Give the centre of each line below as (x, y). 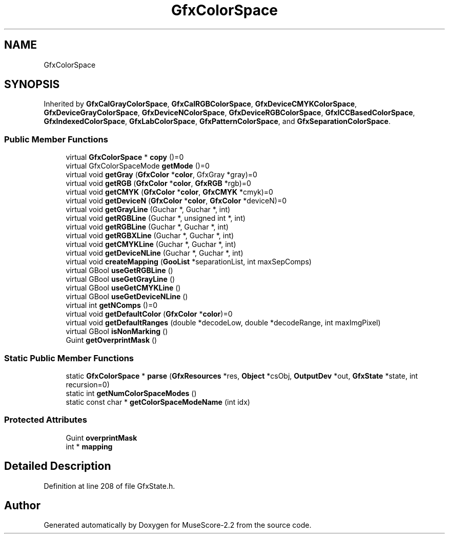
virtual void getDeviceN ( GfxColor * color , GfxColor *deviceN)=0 (176, 201)
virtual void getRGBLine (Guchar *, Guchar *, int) (147, 227)
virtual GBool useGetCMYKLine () (123, 288)
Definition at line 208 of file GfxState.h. (109, 486)
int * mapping (89, 446)
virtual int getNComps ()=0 (112, 305)
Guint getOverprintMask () (111, 340)
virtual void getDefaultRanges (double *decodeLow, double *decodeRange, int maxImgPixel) (223, 323)
